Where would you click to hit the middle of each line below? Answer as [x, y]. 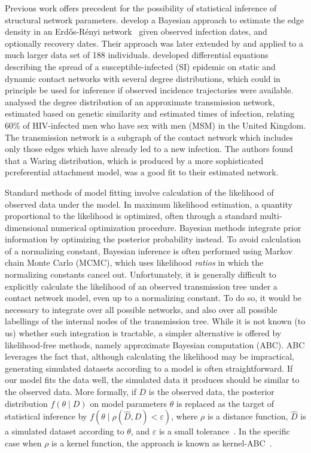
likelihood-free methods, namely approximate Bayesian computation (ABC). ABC [155, 344]
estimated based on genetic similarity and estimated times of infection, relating [150, 113]
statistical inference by [46, 416]
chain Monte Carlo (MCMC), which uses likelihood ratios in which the [134, 262]
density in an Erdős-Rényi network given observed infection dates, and [136, 31]
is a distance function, [248, 416]
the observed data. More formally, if [71, 391]
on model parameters [129, 403]
